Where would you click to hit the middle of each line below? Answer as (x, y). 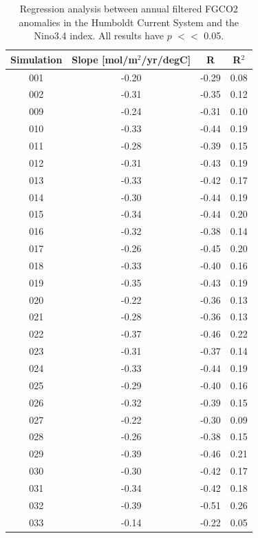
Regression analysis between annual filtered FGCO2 (129, 8)
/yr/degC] (166, 59)
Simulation (36, 59)
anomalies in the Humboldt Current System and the (129, 22)
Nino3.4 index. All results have (99, 35)
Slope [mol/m (105, 59)
